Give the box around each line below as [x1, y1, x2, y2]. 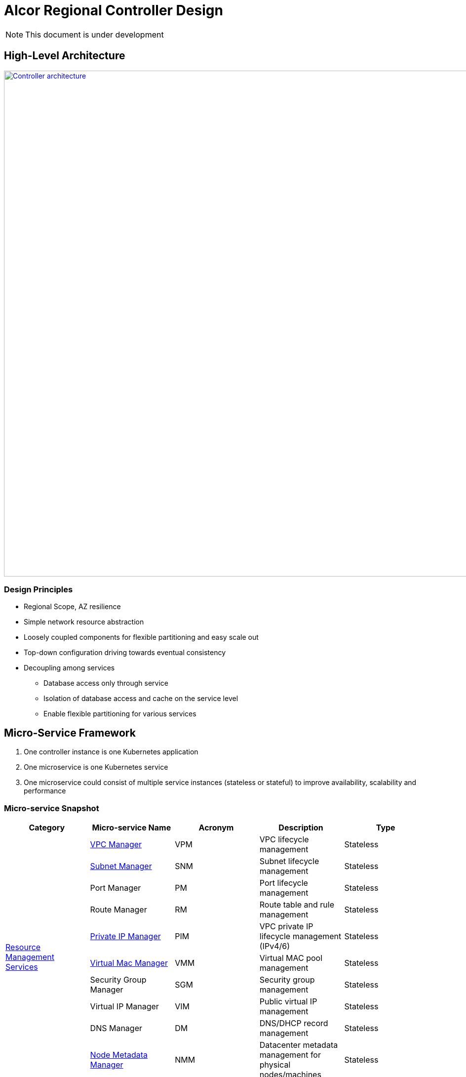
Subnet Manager [90, 861, 152, 871]
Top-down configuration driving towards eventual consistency [24, 648, 226, 657]
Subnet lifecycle [259, 856, 319, 866]
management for [259, 1049, 321, 1060]
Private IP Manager [90, 931, 161, 941]
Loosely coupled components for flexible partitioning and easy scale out [24, 633, 259, 642]
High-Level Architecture [4, 49, 125, 62]
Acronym [198, 822, 234, 832]
